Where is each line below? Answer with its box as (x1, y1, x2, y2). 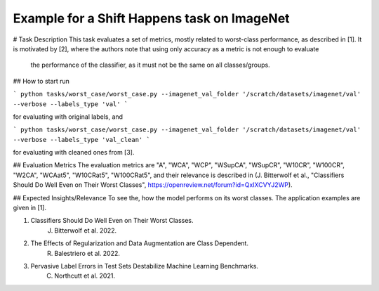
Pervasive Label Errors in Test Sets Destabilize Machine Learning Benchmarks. (30, 261, 259, 270)
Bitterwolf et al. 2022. (54, 226, 117, 235)
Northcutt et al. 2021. (54, 271, 116, 280)
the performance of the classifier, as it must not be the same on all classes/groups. (30, 60, 270, 70)
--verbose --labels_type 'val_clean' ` (13, 136, 150, 143)
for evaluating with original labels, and (13, 112, 123, 121)
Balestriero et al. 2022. (54, 249, 121, 257)
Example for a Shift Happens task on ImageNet (13, 11, 291, 26)
